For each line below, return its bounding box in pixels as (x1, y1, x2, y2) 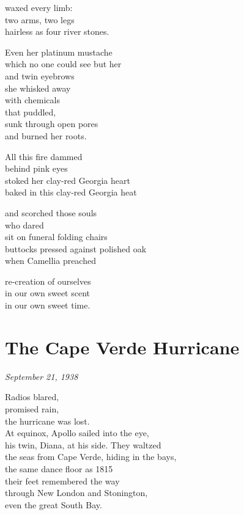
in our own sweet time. (5, 299, 91, 312)
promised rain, (5, 402, 59, 415)
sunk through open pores (5, 117, 98, 130)
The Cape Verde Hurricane (5, 334, 240, 359)
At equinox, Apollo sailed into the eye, (5, 426, 149, 439)
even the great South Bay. (5, 498, 102, 511)
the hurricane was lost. (5, 414, 90, 427)
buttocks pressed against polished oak (5, 242, 147, 255)
